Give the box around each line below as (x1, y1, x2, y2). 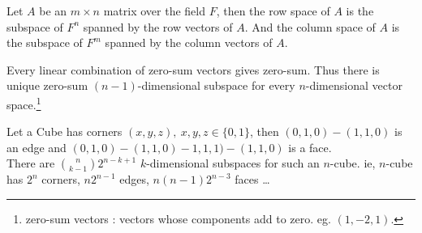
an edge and (6, 138, 67, 155)
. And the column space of (244, 18, 376, 35)
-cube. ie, (329, 155, 376, 172)
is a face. (288, 138, 332, 155)
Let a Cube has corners (6, 123, 123, 140)
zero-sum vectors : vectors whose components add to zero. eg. (25, 210, 331, 227)
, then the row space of (216, 2, 330, 19)
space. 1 (6, 93, 41, 112)
